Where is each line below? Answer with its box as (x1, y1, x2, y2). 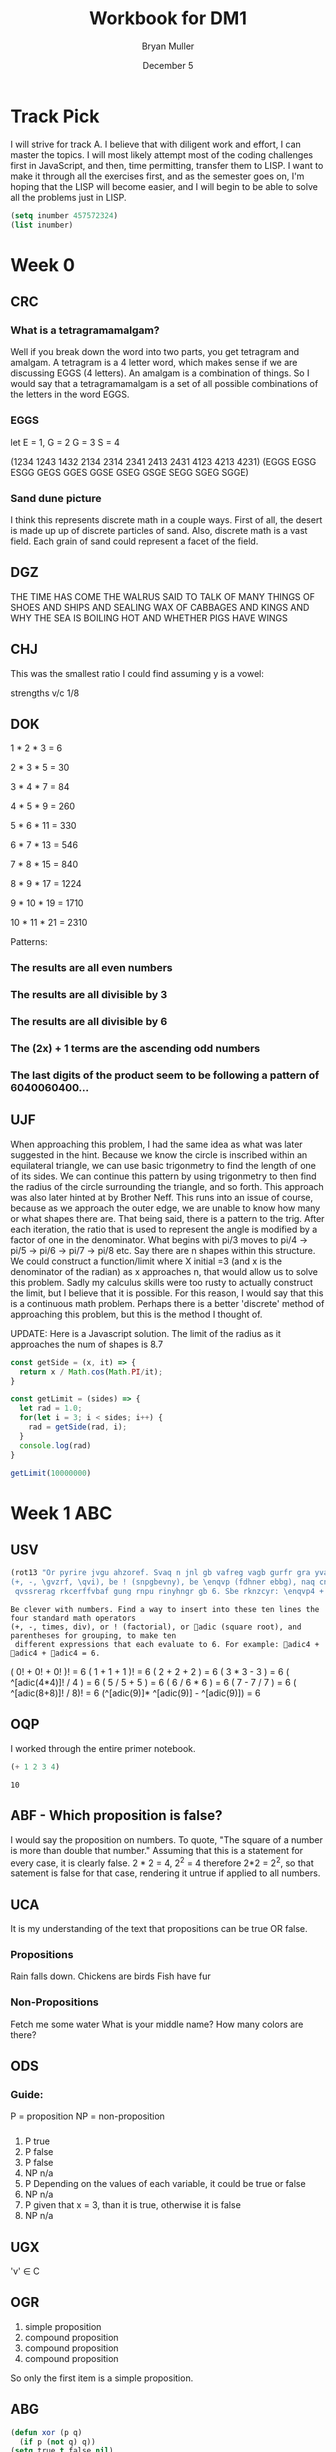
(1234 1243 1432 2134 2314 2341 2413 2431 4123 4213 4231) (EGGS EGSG (10, 455, 317, 467)
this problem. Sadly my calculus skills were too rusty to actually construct (10, 1276, 313, 1288)
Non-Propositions (10, 1995, 99, 2009)
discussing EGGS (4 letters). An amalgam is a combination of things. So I (10, 367, 310, 379)
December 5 (142, 59, 194, 71)
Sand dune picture (10, 491, 102, 505)
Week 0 (10, 253, 75, 276)
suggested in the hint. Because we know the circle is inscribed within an (10, 1148, 308, 1161)
